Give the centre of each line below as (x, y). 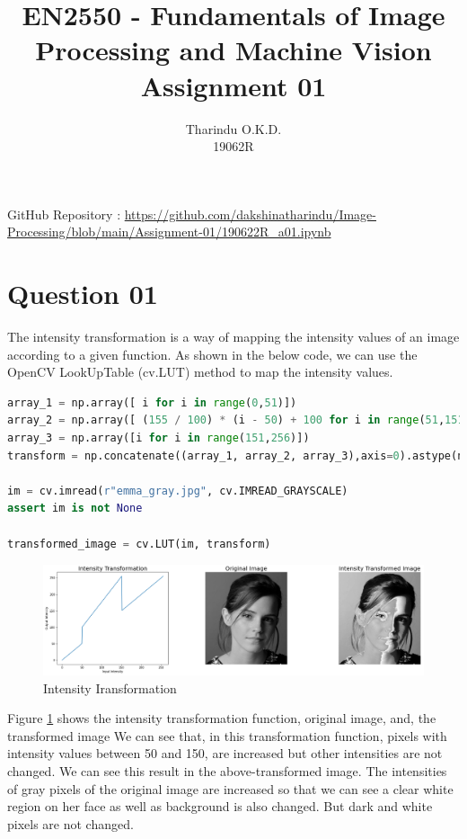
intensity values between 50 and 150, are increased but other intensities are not (225, 753)
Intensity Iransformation (110, 687)
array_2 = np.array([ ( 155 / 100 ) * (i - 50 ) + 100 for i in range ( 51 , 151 (236, 420)
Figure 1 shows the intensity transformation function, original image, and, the (222, 718)
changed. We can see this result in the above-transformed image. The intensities (227, 771)
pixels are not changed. (70, 823)
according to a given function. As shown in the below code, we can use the (212, 354)
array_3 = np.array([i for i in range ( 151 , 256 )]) (159, 437)
